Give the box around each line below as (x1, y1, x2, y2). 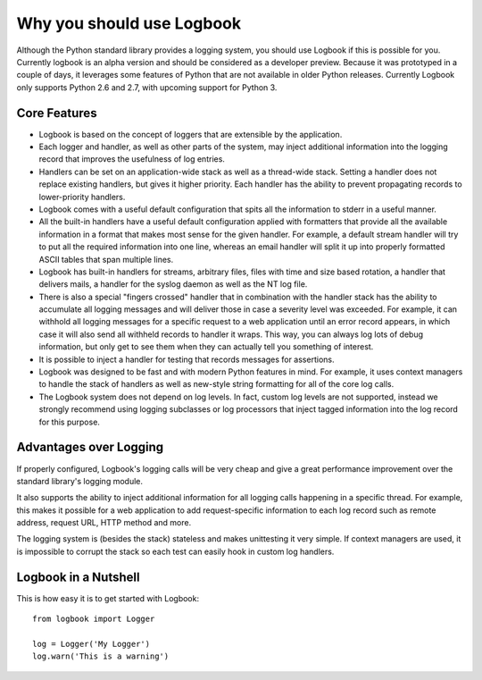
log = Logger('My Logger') (32, 639, 151, 649)
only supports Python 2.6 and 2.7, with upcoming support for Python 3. (16, 81, 278, 93)
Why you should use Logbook (16, 13, 242, 33)
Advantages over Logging (16, 440, 164, 455)
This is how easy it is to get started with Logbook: (16, 592, 200, 603)
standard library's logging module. (16, 475, 143, 486)
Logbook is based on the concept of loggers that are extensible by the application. (38, 129, 343, 139)
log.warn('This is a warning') (32, 651, 170, 661)
